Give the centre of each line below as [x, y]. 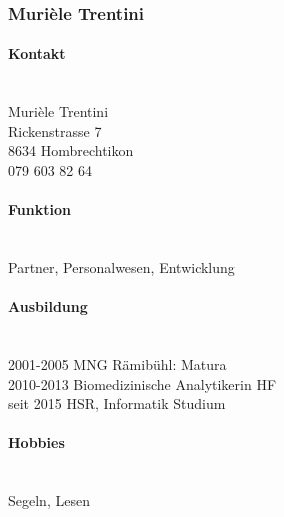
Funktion [39, 209]
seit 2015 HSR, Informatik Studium [117, 403]
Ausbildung [48, 306]
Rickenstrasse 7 [55, 130]
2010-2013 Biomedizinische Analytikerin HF [142, 383]
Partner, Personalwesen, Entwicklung [121, 267]
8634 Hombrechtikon [71, 150]
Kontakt [37, 53]
